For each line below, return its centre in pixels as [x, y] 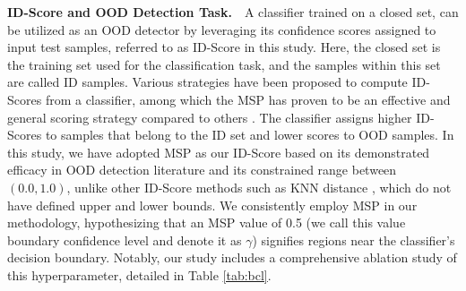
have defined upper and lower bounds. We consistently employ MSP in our [212, 205]
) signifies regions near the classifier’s [354, 240]
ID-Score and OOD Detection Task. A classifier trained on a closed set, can [233, 12]
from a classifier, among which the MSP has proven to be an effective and [248, 99]
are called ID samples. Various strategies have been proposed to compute [207, 82]
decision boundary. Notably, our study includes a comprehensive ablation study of [232, 257]
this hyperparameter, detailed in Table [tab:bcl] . [139, 274]
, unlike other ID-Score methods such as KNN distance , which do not [259, 187]
